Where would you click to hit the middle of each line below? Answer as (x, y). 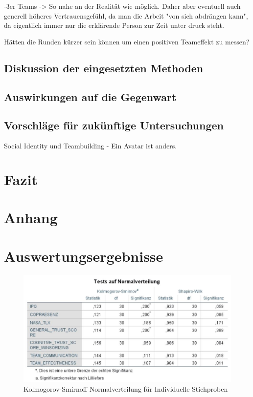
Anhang (31, 218)
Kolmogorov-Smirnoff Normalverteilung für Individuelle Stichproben (126, 388)
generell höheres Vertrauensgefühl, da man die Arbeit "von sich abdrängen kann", (126, 15)
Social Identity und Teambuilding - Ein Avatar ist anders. (91, 146)
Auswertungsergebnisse (84, 256)
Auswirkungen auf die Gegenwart (90, 96)
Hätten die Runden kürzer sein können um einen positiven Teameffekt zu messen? (127, 41)
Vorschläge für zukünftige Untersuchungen (114, 125)
